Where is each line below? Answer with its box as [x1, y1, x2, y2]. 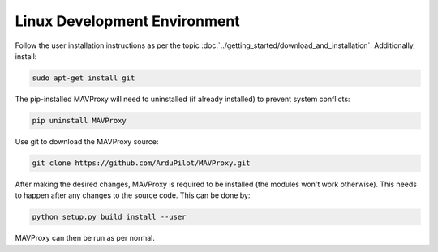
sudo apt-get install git [32, 73, 135, 83]
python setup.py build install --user [32, 212, 187, 222]
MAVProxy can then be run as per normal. [15, 233, 156, 243]
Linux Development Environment [15, 12, 241, 30]
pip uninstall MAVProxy [32, 116, 127, 125]
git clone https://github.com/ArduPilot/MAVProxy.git [32, 158, 251, 168]
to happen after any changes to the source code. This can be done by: [15, 190, 251, 200]
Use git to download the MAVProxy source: [15, 136, 159, 146]
